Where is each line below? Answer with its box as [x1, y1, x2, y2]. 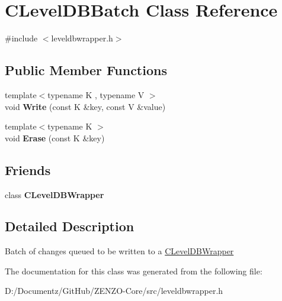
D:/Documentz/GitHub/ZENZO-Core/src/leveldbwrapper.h [5, 284, 223, 297]
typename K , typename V [47, 88, 145, 101]
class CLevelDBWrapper [5, 188, 104, 200]
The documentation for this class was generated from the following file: [5, 264, 262, 277]
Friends [5, 160, 51, 179]
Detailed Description [5, 217, 134, 235]
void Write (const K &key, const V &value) [5, 100, 166, 112]
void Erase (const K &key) [5, 131, 105, 144]
